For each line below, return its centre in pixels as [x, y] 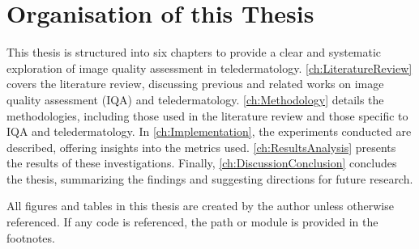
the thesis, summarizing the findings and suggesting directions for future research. [210, 178]
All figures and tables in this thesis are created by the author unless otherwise [200, 206]
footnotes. [31, 237]
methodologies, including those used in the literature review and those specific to [207, 115]
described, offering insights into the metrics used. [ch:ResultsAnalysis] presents [201, 147]
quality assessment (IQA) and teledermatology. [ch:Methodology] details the [195, 99]
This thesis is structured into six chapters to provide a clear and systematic [194, 52]
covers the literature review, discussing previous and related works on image [195, 84]
